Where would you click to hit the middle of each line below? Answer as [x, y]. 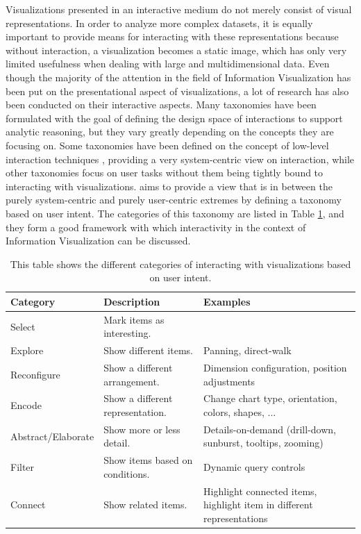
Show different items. [148, 350]
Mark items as [134, 319]
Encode [26, 405]
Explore [27, 350]
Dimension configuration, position [275, 367]
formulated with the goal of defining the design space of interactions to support [174, 118]
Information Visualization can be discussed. [98, 241]
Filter [23, 467]
